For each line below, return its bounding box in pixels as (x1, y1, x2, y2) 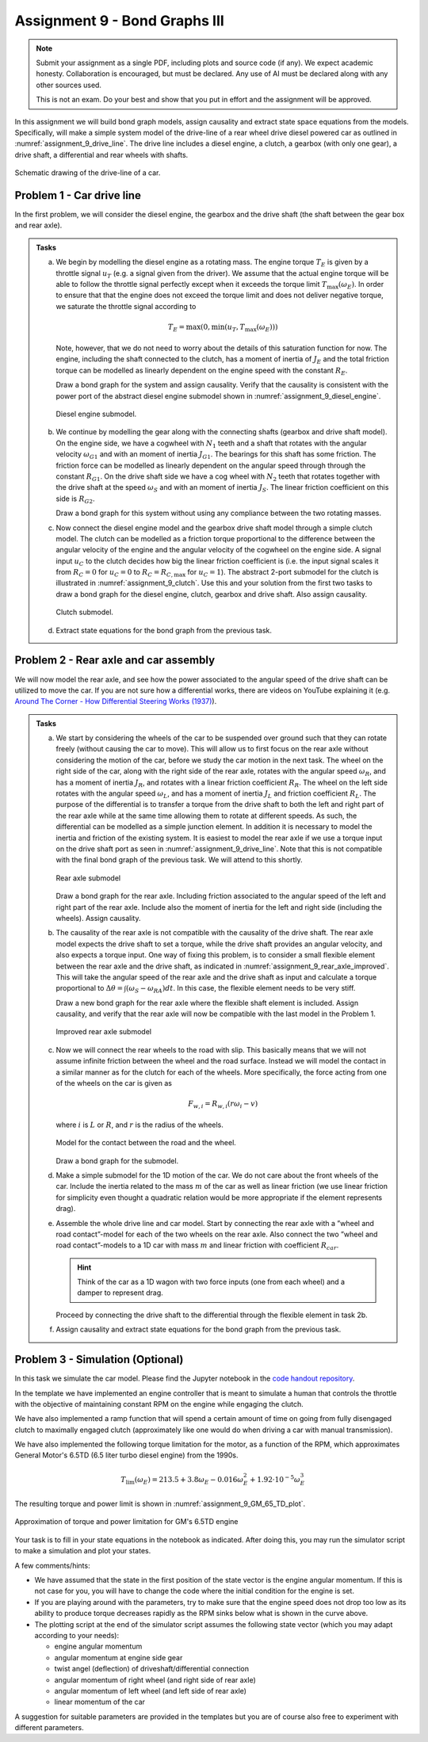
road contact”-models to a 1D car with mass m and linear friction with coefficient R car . (55, 1240, 339, 1252)
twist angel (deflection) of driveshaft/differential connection (54, 1664, 250, 1674)
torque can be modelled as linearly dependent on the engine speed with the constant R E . (55, 365, 348, 376)
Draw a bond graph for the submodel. (55, 1156, 179, 1165)
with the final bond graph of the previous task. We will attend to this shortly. (55, 855, 303, 865)
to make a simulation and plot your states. (14, 1546, 151, 1556)
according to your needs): (34, 1630, 119, 1640)
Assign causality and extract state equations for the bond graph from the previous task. (55, 1324, 342, 1335)
